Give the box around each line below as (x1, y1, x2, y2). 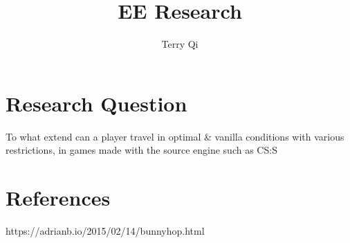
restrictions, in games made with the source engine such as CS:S (6, 143, 277, 157)
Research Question (6, 89, 187, 117)
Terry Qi (161, 37, 199, 51)
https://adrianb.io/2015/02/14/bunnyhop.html (6, 223, 205, 237)
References (6, 183, 111, 212)
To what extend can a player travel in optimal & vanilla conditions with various (6, 129, 344, 143)
